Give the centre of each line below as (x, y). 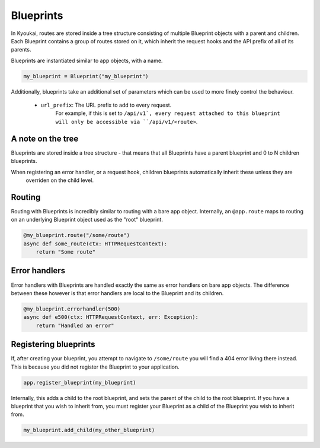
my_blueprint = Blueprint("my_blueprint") (86, 76)
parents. (21, 50)
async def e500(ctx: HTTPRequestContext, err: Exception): (111, 317)
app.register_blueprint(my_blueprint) (80, 383)
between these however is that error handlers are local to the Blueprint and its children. (117, 293)
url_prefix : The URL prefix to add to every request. (106, 105)
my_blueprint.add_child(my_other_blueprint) (89, 430)
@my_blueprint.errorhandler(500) (72, 309)
